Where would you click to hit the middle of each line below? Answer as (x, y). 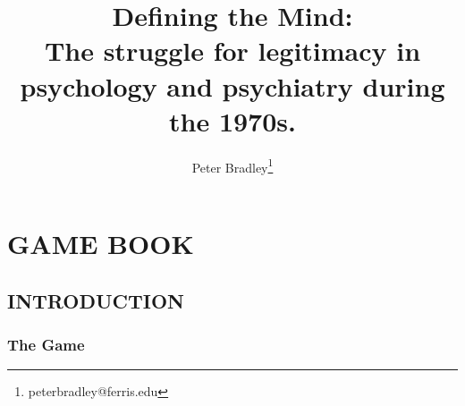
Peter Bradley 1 (232, 165)
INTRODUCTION (96, 300)
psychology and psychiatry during (232, 85)
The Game (46, 344)
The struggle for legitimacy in (232, 51)
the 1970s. (232, 120)
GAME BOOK (101, 243)
